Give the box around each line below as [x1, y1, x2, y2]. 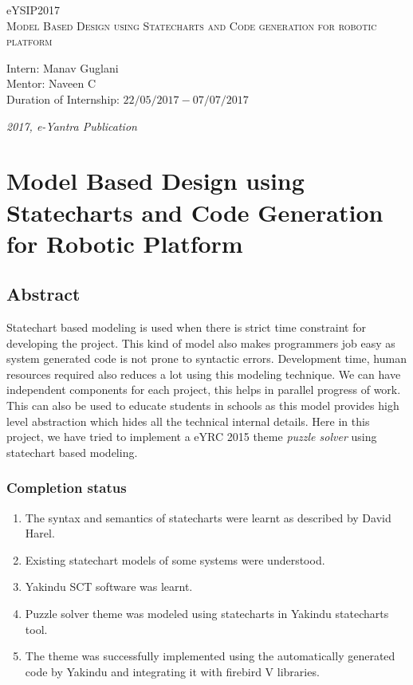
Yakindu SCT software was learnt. [25, 578, 193, 595]
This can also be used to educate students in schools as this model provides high [6, 397, 399, 414]
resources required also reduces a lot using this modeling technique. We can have [6, 365, 401, 382]
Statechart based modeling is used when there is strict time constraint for [6, 319, 366, 336]
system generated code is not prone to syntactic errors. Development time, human [6, 350, 407, 367]
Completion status [6, 478, 127, 498]
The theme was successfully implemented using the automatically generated [25, 648, 395, 664]
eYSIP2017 [6, 2, 61, 18]
